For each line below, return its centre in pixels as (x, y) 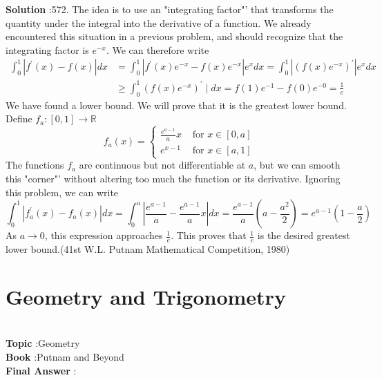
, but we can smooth (297, 165)
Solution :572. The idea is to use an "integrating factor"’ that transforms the (170, 9)
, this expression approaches (104, 235)
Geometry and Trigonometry (146, 296)
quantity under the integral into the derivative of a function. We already (159, 22)
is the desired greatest (304, 235)
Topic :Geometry (43, 343)
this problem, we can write (62, 192)
